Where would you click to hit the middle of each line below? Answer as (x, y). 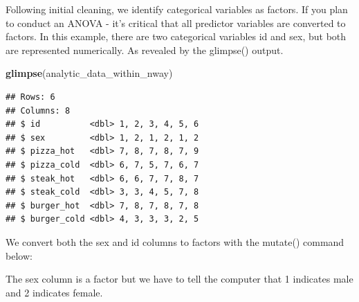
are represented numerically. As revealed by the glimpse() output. (145, 50)
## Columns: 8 (38, 110)
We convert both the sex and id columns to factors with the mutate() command (175, 241)
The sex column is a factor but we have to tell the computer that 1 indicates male (179, 279)
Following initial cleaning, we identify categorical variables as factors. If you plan (177, 9)
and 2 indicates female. (54, 292)
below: (19, 255)
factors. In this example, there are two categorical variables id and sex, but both (176, 36)
